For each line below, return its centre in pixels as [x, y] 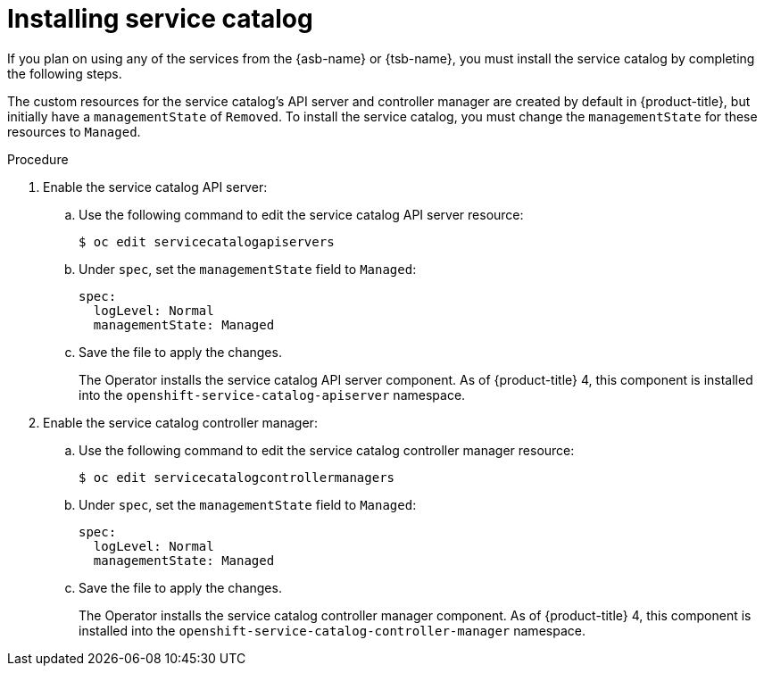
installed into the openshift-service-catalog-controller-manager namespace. [332, 630]
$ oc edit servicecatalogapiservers [207, 241]
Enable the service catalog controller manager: [180, 422]
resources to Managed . [74, 131]
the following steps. [65, 73]
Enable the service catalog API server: [155, 187]
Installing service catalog [160, 19]
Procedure [38, 159]
